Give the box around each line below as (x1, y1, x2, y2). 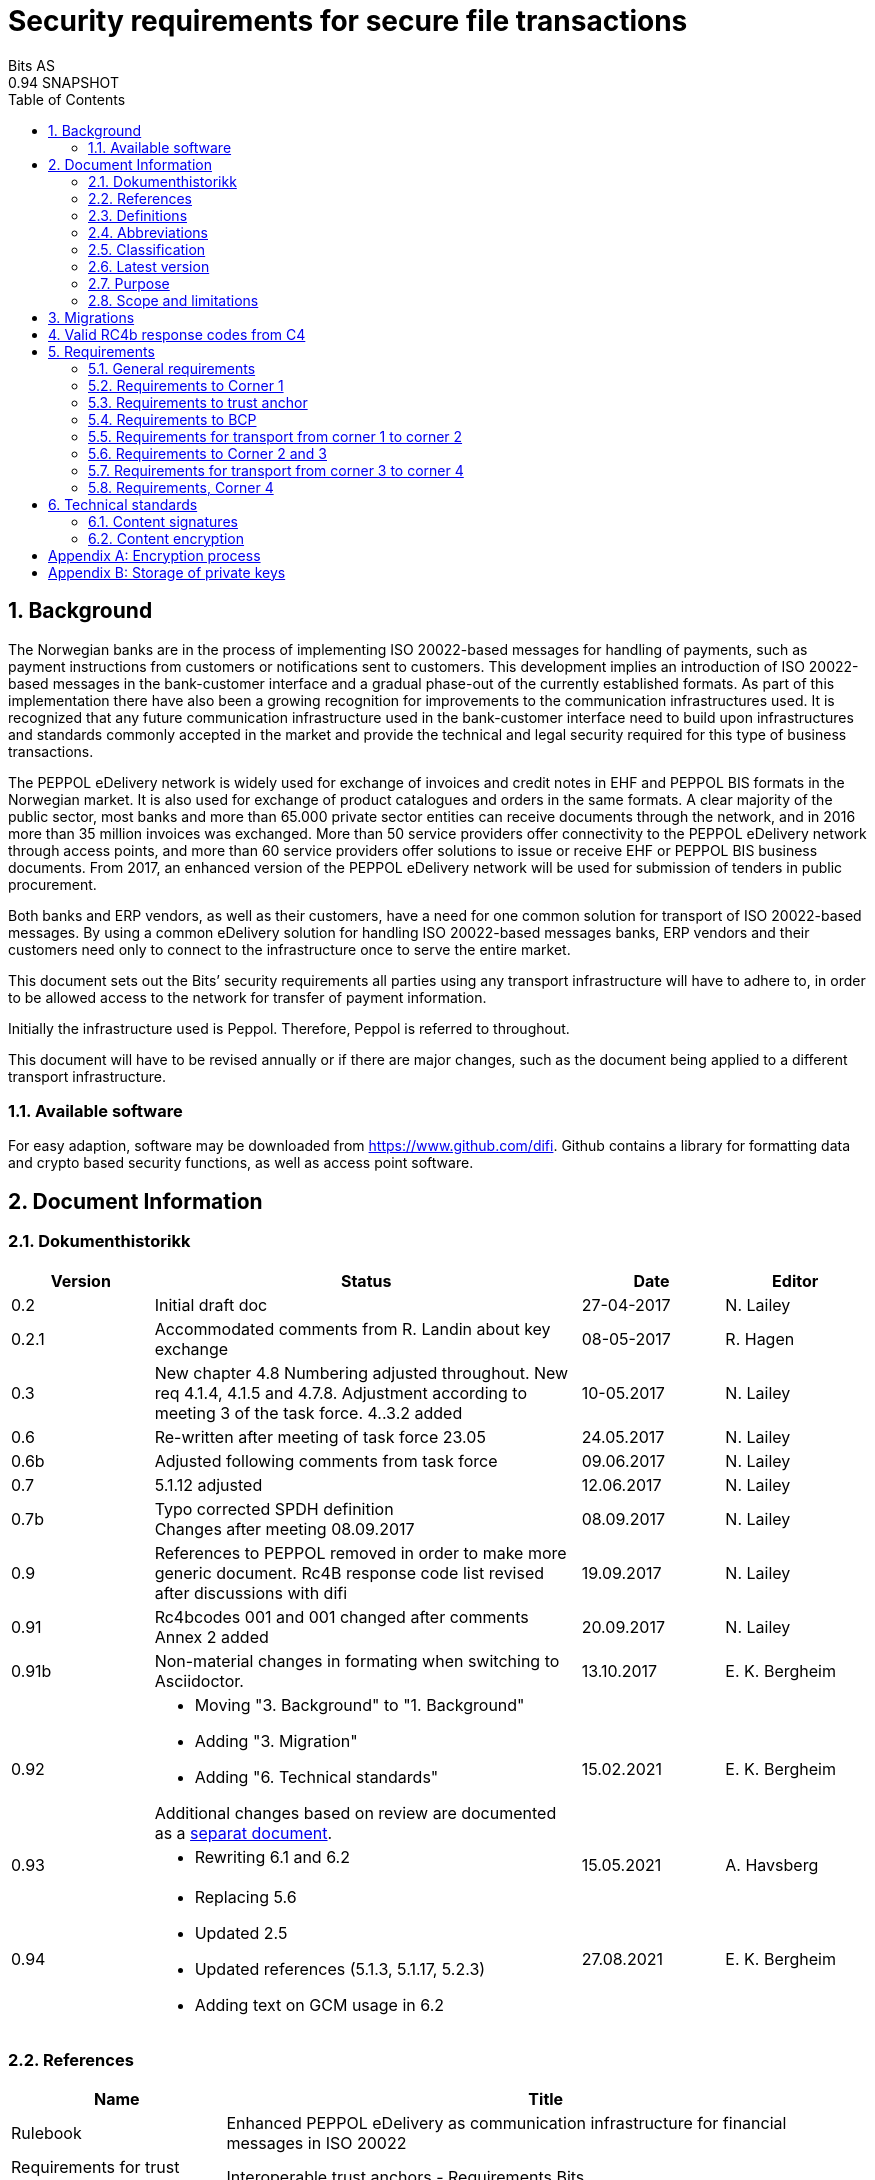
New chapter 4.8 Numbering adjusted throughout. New (154, 1362, 569, 1383)
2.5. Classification (88, 240, 206, 258)
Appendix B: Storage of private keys (48, 563, 286, 581)
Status (340, 1270, 392, 1291)
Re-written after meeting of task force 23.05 (154, 1426, 486, 1447)
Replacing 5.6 (194, 1886, 297, 1907)
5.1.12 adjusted (154, 1474, 263, 1495)
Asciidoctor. (154, 1670, 244, 1691)
